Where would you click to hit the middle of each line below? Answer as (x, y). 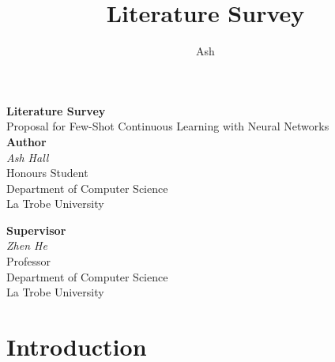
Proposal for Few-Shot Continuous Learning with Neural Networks (168, 126)
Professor (29, 261)
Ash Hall (28, 157)
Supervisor (36, 230)
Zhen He (27, 245)
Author (26, 141)
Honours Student (47, 173)
